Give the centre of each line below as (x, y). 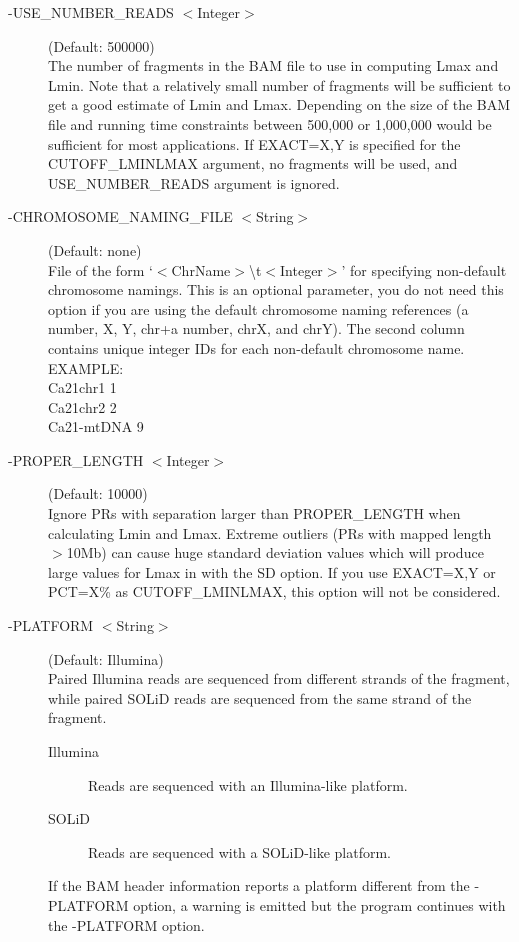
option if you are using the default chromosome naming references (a (258, 308)
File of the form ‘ (100, 269)
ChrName (201, 269)
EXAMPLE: (86, 367)
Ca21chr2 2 (82, 406)
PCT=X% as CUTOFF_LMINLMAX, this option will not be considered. (274, 591)
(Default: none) (95, 249)
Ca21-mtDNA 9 (96, 426)
